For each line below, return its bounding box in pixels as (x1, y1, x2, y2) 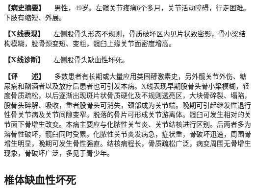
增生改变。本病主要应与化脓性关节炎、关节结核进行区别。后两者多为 (31, 118, 251, 129)
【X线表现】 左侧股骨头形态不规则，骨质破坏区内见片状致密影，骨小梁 (4, 28, 239, 39)
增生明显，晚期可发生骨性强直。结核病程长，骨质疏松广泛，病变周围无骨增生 (4, 138, 251, 148)
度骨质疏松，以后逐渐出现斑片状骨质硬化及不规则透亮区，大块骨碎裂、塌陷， (4, 90, 251, 100)
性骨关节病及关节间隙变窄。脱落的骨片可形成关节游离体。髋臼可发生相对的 (4, 109, 244, 119)
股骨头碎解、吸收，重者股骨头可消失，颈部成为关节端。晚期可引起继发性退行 (4, 99, 251, 110)
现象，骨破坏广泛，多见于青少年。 (4, 147, 114, 158)
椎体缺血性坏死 (4, 171, 76, 187)
